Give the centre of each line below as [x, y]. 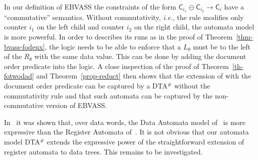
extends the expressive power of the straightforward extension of [146, 141]
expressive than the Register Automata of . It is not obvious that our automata [126, 132]
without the [192, 86]
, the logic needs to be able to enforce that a [113, 46]
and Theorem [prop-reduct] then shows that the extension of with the [144, 76]
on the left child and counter [81, 27]
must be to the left [222, 46]
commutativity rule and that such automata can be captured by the [108, 95]
